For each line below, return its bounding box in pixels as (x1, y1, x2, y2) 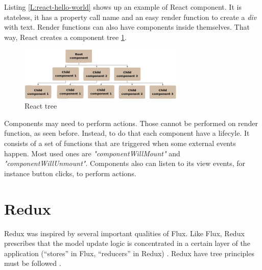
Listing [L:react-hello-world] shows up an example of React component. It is (4, 2, 242, 12)
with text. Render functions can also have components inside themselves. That (4, 22, 250, 32)
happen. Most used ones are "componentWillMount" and (4, 148, 180, 158)
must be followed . (4, 258, 61, 268)
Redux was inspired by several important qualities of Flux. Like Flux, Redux (4, 227, 245, 238)
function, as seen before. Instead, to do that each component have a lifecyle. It (4, 128, 250, 138)
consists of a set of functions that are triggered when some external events (4, 138, 236, 149)
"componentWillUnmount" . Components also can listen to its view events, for (4, 158, 246, 169)
